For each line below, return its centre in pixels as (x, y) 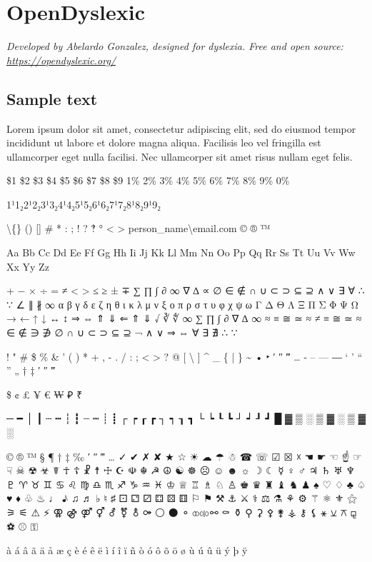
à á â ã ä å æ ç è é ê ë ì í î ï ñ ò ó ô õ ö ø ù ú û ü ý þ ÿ (127, 550)
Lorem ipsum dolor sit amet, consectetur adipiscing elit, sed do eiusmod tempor (181, 128)
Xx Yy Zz (28, 266)
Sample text (52, 98)
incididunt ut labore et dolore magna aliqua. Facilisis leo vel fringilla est (164, 142)
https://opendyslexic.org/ (61, 60)
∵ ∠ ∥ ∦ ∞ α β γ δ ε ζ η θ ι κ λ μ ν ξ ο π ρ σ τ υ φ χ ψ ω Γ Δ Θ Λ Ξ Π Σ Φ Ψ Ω (182, 304)
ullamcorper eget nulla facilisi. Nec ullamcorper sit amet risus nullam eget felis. (180, 156)
